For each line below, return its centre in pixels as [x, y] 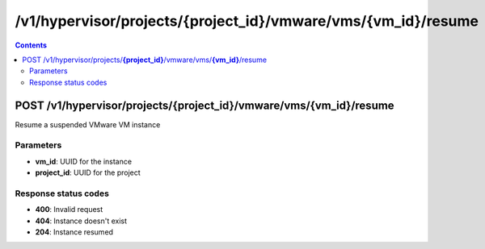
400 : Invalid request [69, 210]
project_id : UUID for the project [88, 172]
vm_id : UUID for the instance [84, 161]
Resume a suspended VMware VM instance [88, 124]
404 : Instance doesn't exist [81, 221]
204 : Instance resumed [74, 232]
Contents [31, 45]
